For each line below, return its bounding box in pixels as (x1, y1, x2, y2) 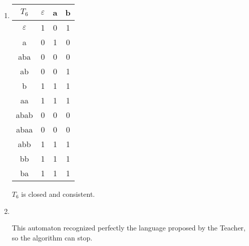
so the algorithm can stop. (12, 232, 93, 242)
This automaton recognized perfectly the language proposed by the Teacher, (12, 222, 245, 233)
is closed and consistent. (21, 189, 95, 199)
